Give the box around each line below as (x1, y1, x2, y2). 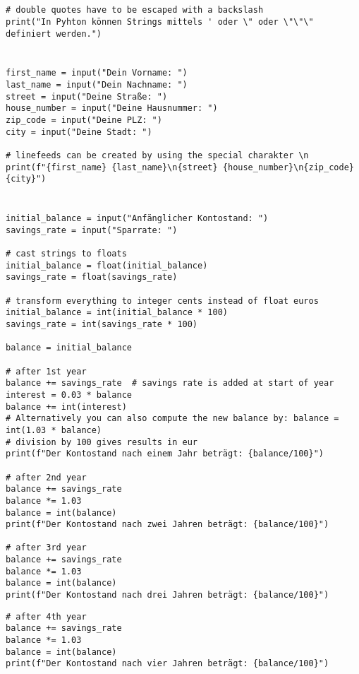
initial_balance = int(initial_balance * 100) (6, 307, 228, 318)
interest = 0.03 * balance (6, 389, 132, 400)
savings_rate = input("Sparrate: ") (6, 225, 178, 235)
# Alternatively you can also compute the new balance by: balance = (6, 413, 339, 424)
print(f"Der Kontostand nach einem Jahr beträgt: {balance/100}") (6, 449, 324, 459)
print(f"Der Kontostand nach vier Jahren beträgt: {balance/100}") (6, 658, 329, 669)
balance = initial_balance (6, 343, 132, 353)
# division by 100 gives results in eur (6, 437, 198, 447)
